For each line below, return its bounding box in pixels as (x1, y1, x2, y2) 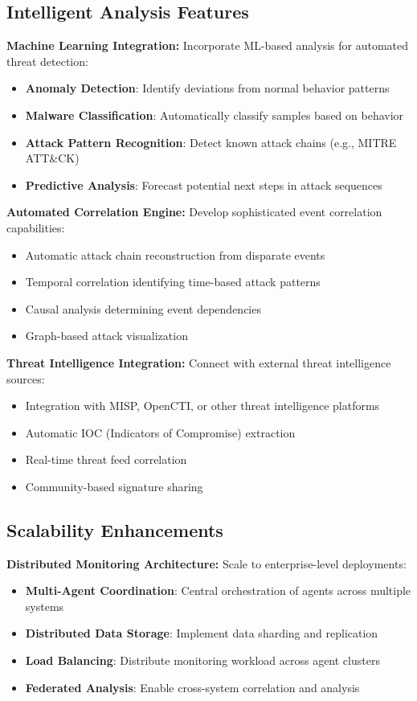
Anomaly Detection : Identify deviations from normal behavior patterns (25, 80, 390, 96)
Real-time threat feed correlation (25, 451, 187, 468)
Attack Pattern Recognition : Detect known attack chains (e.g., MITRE (25, 133, 397, 150)
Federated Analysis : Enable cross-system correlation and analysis (25, 678, 360, 695)
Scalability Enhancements (6, 517, 223, 542)
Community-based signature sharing (25, 478, 203, 494)
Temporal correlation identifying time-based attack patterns (25, 273, 321, 290)
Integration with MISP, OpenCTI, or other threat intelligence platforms (25, 397, 380, 414)
